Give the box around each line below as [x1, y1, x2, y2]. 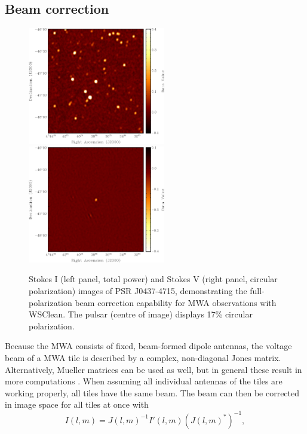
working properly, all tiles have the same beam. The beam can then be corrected [5, 386, 300, 399]
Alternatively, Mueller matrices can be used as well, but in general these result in [5, 363, 302, 375]
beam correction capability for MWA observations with [75, 296, 277, 308]
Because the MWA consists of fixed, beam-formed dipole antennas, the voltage [5, 340, 292, 352]
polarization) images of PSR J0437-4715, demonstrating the [29, 285, 247, 297]
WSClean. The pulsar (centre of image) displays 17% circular [29, 308, 253, 320]
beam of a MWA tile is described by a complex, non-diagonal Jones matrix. [5, 352, 281, 364]
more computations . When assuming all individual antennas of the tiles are [5, 375, 283, 387]
